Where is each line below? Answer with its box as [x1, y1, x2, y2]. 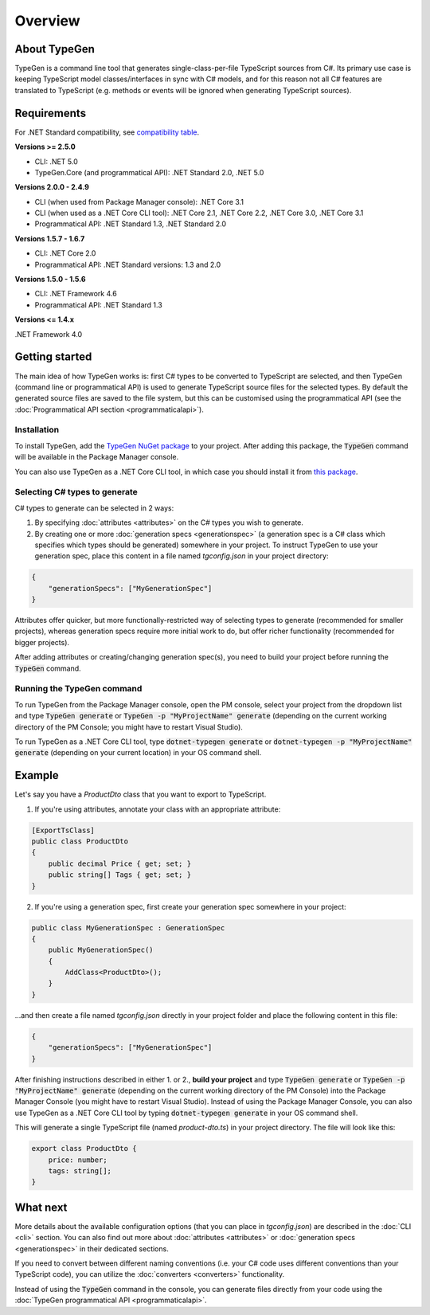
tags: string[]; [48, 1166, 111, 1175]
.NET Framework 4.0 [14, 329, 83, 339]
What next [14, 1200, 68, 1214]
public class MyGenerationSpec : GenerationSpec [31, 923, 225, 932]
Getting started [14, 350, 92, 364]
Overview [14, 12, 80, 29]
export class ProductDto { [31, 1144, 137, 1153]
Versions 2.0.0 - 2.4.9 [14, 182, 89, 192]
